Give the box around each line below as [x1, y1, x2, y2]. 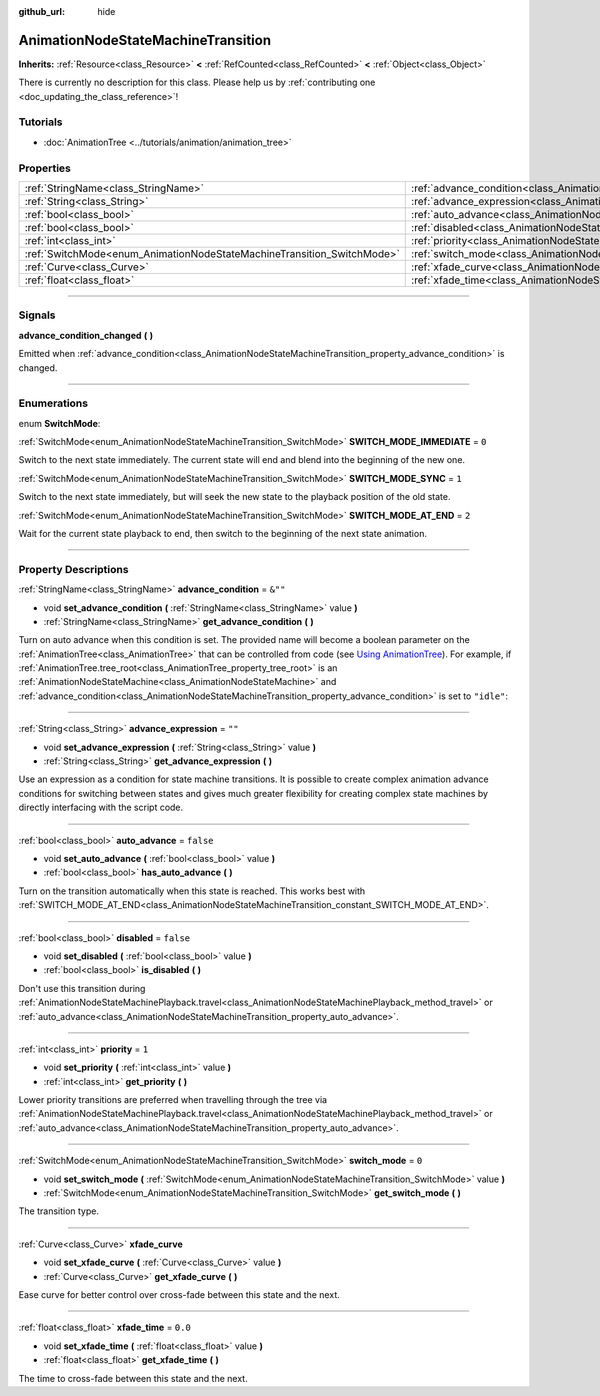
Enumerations [18, 396, 89, 410]
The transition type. [18, 1205, 100, 1217]
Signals [18, 308, 56, 322]
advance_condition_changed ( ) [18, 329, 154, 341]
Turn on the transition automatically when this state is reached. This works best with [18, 885, 366, 897]
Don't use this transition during [18, 982, 146, 994]
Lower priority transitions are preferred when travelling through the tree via [18, 1094, 328, 1106]
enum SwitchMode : [18, 417, 101, 429]
